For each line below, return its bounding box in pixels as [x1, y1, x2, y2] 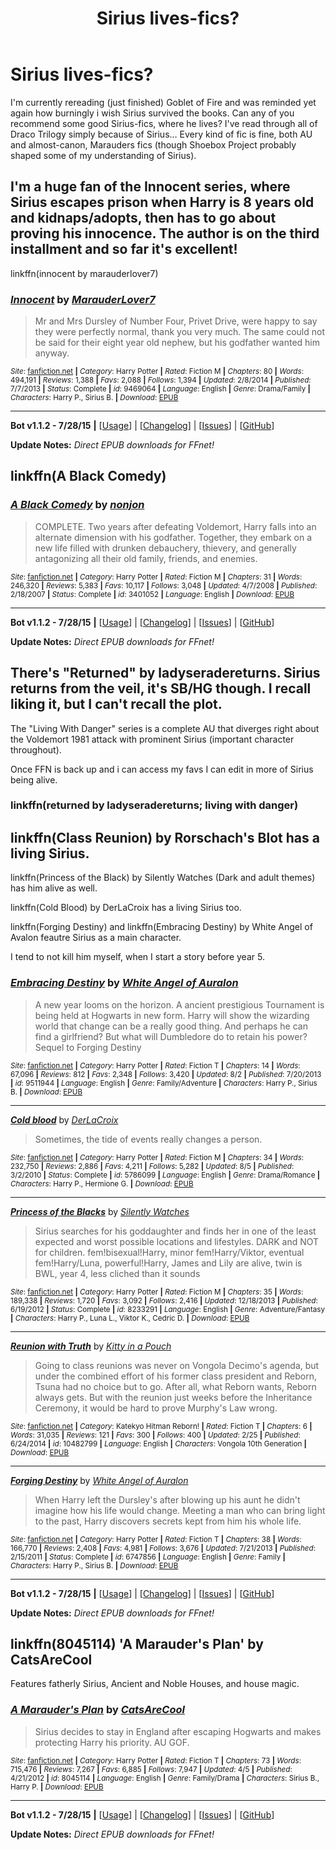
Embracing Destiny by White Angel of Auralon [10, 976, 239, 990]
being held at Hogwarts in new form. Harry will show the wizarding [34, 1009, 310, 1021]
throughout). [10, 743, 62, 756]
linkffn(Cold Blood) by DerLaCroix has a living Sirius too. [10, 902, 242, 914]
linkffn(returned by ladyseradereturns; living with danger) [10, 798, 299, 812]
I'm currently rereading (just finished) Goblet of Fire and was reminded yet [10, 96, 317, 108]
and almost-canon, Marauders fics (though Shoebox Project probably [10, 138, 297, 151]
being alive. [10, 773, 58, 786]
